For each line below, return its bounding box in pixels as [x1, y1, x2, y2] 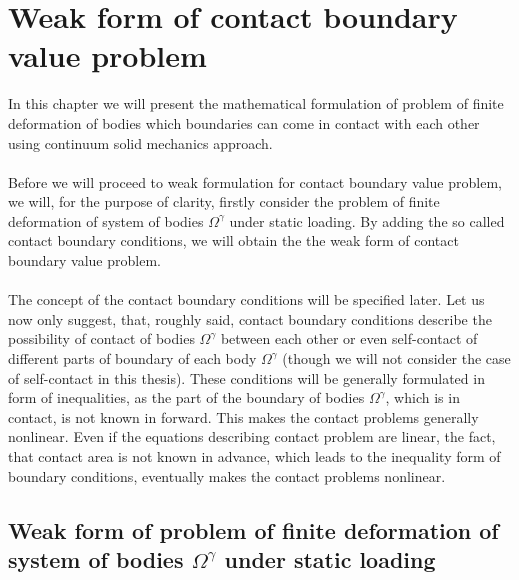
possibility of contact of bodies [8, 328, 195, 349]
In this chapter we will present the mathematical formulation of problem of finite [8, 93, 504, 114]
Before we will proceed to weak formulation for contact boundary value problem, [8, 171, 502, 192]
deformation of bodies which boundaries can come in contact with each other [8, 112, 480, 133]
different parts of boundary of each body [8, 348, 257, 369]
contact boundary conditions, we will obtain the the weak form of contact [8, 230, 459, 251]
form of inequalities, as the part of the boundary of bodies [8, 387, 365, 408]
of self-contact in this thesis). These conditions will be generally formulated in [8, 367, 485, 388]
